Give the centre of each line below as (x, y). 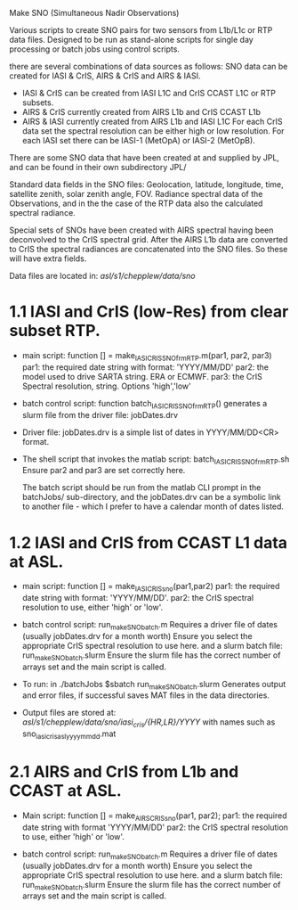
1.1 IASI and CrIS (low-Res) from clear (149, 312)
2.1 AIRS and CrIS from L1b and (124, 772)
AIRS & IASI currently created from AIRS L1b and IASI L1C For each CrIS (152, 121)
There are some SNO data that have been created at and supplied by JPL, (145, 158)
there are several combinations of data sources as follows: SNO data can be (149, 66)
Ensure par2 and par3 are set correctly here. (104, 471)
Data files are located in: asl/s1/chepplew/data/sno (102, 276)
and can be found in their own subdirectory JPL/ (98, 167)
